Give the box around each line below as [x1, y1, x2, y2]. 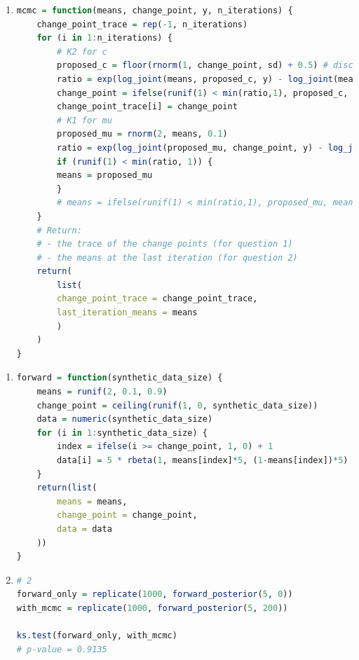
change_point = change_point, [57, 510, 198, 521]
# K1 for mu [57, 115, 112, 125]
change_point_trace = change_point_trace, [57, 294, 258, 304]
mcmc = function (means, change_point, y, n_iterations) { [16, 6, 293, 15]
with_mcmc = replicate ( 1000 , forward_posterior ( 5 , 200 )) [16, 603, 288, 613]
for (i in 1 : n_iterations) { [36, 33, 172, 43]
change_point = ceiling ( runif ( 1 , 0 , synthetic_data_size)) [36, 400, 318, 411]
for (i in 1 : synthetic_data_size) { [36, 427, 208, 438]
